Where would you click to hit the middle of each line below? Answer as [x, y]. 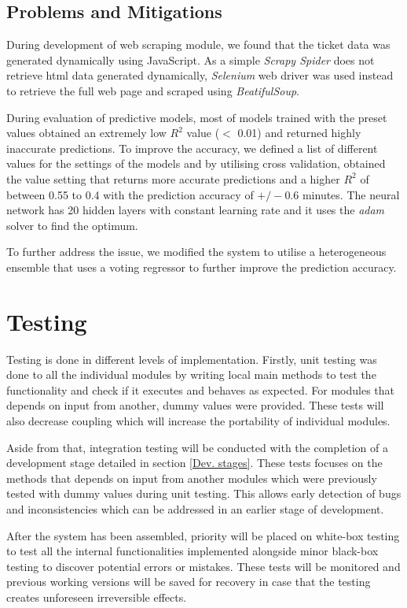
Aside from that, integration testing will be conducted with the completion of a [197, 447]
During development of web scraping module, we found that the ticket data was [198, 44]
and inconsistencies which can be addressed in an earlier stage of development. [195, 508]
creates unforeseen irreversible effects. [97, 597]
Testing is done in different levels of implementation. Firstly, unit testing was [192, 359]
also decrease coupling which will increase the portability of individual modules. [198, 421]
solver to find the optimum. [72, 225]
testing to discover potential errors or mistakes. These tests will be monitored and [203, 566]
